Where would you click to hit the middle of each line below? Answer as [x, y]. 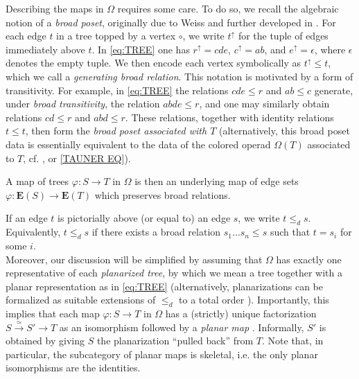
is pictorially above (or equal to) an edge [144, 218]
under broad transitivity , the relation [83, 104]
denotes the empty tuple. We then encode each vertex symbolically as [154, 63]
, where [330, 49]
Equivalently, [33, 232]
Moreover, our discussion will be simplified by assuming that [134, 259]
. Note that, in [293, 341]
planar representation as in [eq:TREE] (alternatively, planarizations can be [165, 286]
